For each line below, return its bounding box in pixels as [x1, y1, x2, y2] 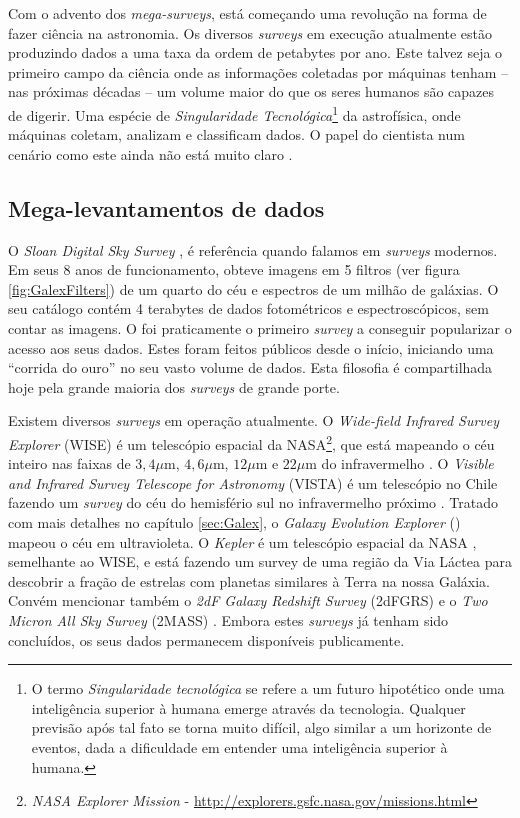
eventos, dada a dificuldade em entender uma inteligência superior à [31, 736, 448, 757]
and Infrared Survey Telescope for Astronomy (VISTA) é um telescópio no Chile [8, 472, 498, 493]
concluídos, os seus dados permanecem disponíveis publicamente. [8, 629, 405, 650]
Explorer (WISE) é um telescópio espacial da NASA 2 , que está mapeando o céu [8, 430, 495, 454]
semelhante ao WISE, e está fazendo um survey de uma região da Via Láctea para [8, 551, 512, 572]
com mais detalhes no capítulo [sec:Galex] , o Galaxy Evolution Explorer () [8, 511, 461, 532]
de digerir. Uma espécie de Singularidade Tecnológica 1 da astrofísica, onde [8, 101, 461, 125]
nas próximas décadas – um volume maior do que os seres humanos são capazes [8, 81, 495, 102]
